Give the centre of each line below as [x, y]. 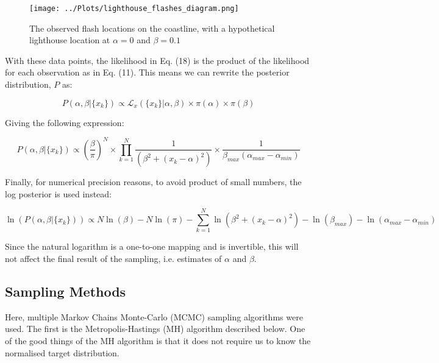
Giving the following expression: [65, 122]
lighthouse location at [70, 40]
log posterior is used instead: [58, 193]
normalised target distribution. [62, 352]
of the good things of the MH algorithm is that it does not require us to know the [158, 341]
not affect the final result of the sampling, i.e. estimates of [113, 259]
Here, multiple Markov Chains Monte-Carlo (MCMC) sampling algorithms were [154, 316]
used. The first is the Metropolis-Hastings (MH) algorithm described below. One [155, 329]
